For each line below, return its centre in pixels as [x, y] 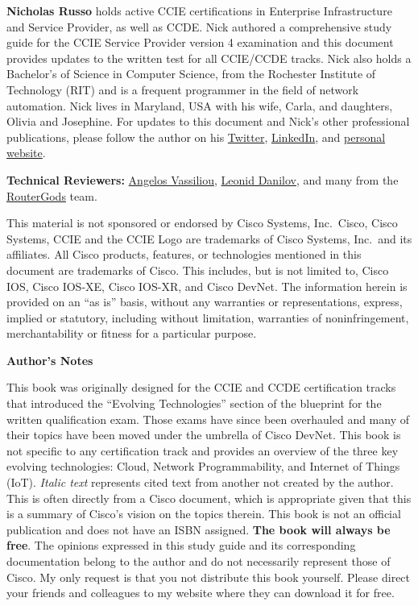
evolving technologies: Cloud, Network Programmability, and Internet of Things [203, 466]
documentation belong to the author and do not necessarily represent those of [199, 561]
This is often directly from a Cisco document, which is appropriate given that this [209, 498]
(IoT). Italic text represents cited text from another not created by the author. [200, 482]
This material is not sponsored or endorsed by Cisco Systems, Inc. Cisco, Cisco [202, 223]
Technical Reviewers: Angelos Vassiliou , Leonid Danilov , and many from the [203, 179]
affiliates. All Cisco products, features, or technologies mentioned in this [184, 254]
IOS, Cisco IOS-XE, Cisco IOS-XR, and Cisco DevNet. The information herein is [207, 286]
